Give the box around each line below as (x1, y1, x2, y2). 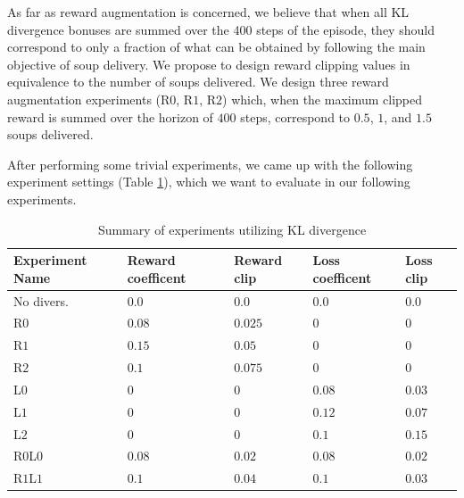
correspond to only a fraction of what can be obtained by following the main (7, 37, 426, 56)
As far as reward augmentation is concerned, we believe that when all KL (7, 3, 410, 21)
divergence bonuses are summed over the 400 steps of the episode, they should (7, 20, 435, 38)
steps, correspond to (240, 107, 351, 126)
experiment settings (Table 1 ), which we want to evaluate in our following (7, 172, 410, 191)
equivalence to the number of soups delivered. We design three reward (7, 72, 389, 91)
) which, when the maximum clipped (222, 89, 423, 108)
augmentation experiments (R (7, 89, 170, 108)
